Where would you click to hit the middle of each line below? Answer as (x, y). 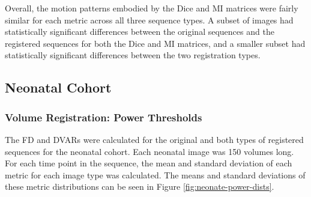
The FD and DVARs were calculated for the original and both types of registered (154, 139)
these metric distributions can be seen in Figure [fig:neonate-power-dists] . (140, 186)
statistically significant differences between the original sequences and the (140, 32)
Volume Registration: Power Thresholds (104, 117)
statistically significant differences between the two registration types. (133, 55)
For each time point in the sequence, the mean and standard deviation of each (149, 163)
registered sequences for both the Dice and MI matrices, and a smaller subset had (155, 43)
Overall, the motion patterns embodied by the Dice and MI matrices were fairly (152, 8)
